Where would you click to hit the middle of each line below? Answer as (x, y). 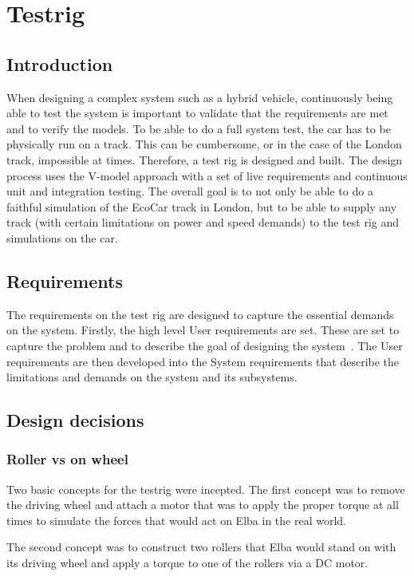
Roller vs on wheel (67, 459)
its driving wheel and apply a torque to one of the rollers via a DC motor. (187, 563)
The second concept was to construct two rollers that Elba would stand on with (201, 547)
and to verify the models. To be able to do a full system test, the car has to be (199, 128)
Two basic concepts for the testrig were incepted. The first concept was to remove (206, 489)
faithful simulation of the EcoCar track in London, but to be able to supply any (202, 206)
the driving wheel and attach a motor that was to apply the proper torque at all (203, 505)
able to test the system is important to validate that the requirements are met (197, 113)
